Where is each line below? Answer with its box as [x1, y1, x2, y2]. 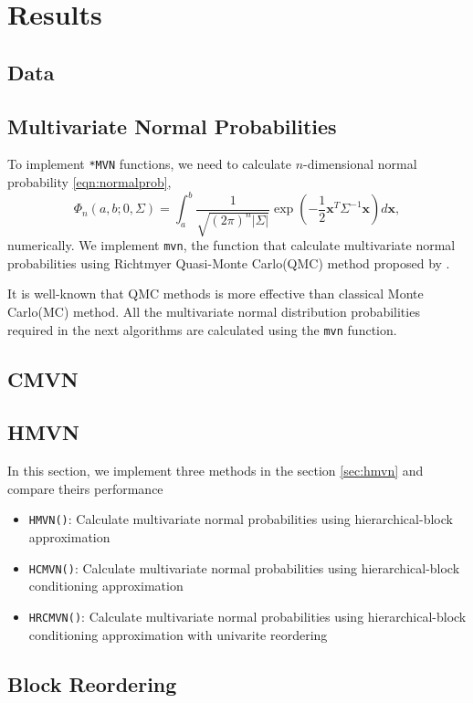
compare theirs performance [7, 478, 163, 498]
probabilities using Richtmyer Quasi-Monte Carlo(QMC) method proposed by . [7, 253, 450, 272]
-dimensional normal [303, 154, 417, 173]
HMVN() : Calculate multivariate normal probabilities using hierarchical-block [28, 509, 453, 529]
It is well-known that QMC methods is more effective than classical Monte [7, 284, 424, 303]
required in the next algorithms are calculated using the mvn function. [7, 320, 397, 339]
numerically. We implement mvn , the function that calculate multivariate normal [7, 236, 456, 255]
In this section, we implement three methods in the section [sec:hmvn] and [7, 461, 424, 480]
